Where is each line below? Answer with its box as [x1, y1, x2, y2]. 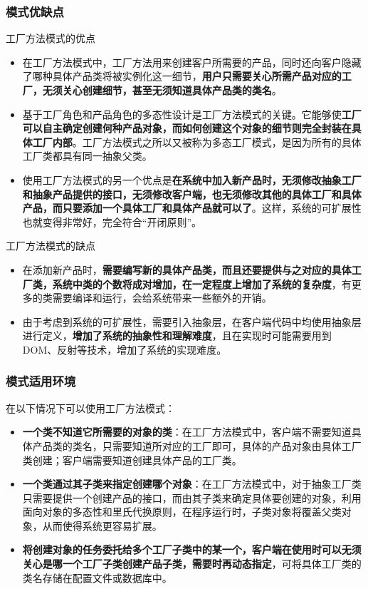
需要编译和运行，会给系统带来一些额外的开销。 [52, 290, 272, 305]
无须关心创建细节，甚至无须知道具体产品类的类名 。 [42, 83, 282, 97]
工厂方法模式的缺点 [6, 238, 95, 253]
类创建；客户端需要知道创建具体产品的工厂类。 [22, 452, 242, 467]
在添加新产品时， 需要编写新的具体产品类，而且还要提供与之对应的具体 [22, 262, 352, 277]
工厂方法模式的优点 [6, 31, 95, 46]
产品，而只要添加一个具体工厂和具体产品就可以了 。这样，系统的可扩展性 [22, 200, 362, 215]
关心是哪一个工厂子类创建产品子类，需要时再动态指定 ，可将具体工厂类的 [22, 556, 362, 571]
